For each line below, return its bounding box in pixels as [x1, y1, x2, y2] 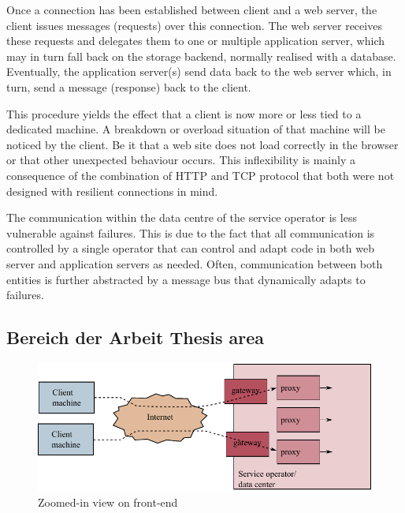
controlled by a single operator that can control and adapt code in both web [6, 240, 374, 256]
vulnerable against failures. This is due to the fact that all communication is [6, 224, 375, 241]
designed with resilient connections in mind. [6, 182, 218, 199]
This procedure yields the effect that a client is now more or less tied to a [6, 105, 362, 122]
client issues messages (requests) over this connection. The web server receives [6, 17, 382, 33]
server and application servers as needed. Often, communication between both [6, 255, 383, 271]
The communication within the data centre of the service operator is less [6, 209, 357, 226]
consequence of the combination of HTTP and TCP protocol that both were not [6, 167, 395, 183]
